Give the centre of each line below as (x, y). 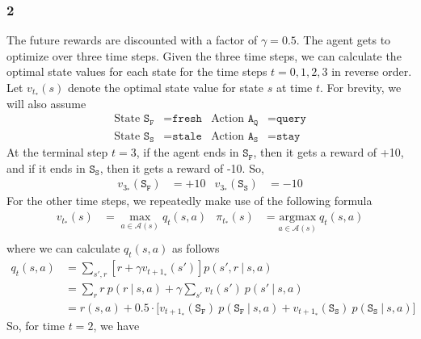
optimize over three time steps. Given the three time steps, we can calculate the (204, 55)
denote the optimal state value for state (166, 87)
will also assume (46, 103)
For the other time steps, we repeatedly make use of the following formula (189, 201)
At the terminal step (57, 152)
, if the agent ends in (187, 152)
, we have (116, 326)
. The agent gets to (343, 40)
